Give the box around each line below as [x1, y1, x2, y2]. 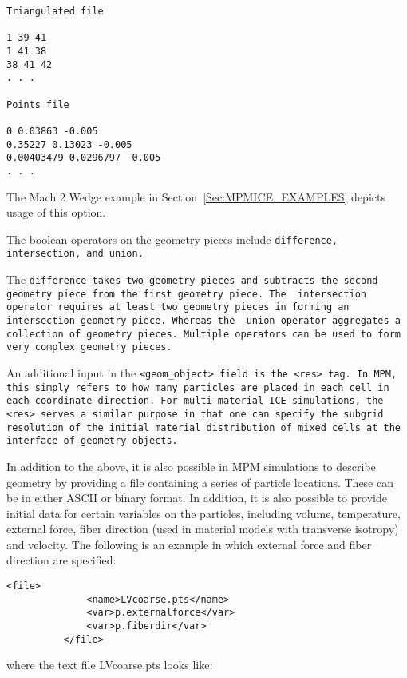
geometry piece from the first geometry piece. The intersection [6, 288, 367, 300]
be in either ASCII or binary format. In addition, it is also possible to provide [6, 489, 387, 506]
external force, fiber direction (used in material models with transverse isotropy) [6, 520, 399, 537]
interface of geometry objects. [6, 435, 178, 447]
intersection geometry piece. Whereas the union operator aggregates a [6, 315, 401, 326]
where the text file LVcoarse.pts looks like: [6, 656, 213, 673]
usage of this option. [6, 204, 106, 221]
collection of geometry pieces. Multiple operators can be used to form [6, 328, 401, 340]
